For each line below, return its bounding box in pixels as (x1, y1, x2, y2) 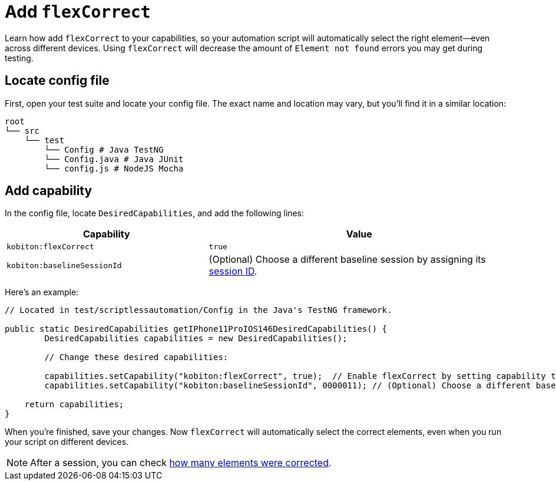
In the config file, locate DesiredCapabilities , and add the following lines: (5, 208, 305, 219)
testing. (5, 52, 34, 63)
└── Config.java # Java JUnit (44, 154, 184, 164)
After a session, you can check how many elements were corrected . (30, 457, 332, 469)
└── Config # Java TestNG (44, 144, 164, 154)
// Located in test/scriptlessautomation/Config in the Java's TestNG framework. (5, 305, 392, 315)
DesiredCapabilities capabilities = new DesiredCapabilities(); (44, 334, 347, 344)
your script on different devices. (5, 437, 129, 447)
